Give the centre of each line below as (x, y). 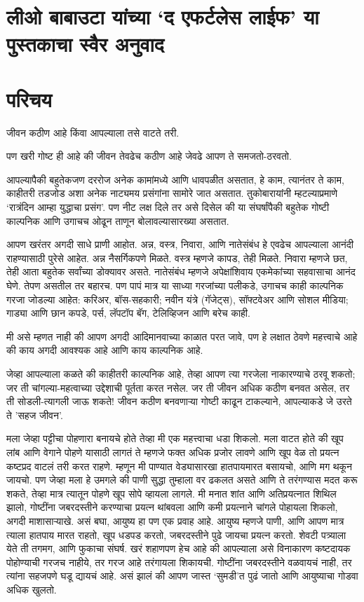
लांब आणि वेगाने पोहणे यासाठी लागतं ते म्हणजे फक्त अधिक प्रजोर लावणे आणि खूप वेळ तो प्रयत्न (173, 452)
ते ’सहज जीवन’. (35, 415)
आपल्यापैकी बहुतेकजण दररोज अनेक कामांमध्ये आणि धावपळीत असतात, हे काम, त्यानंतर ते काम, (175, 179)
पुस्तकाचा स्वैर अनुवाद (85, 44)
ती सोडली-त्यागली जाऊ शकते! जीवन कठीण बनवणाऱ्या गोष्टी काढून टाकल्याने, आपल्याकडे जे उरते (179, 401)
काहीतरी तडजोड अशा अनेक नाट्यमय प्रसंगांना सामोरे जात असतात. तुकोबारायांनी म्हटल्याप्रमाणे (172, 193)
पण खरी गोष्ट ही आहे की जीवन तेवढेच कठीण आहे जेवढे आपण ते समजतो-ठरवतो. (149, 156)
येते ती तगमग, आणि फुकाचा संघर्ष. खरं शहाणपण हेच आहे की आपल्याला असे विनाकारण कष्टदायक (178, 548)
